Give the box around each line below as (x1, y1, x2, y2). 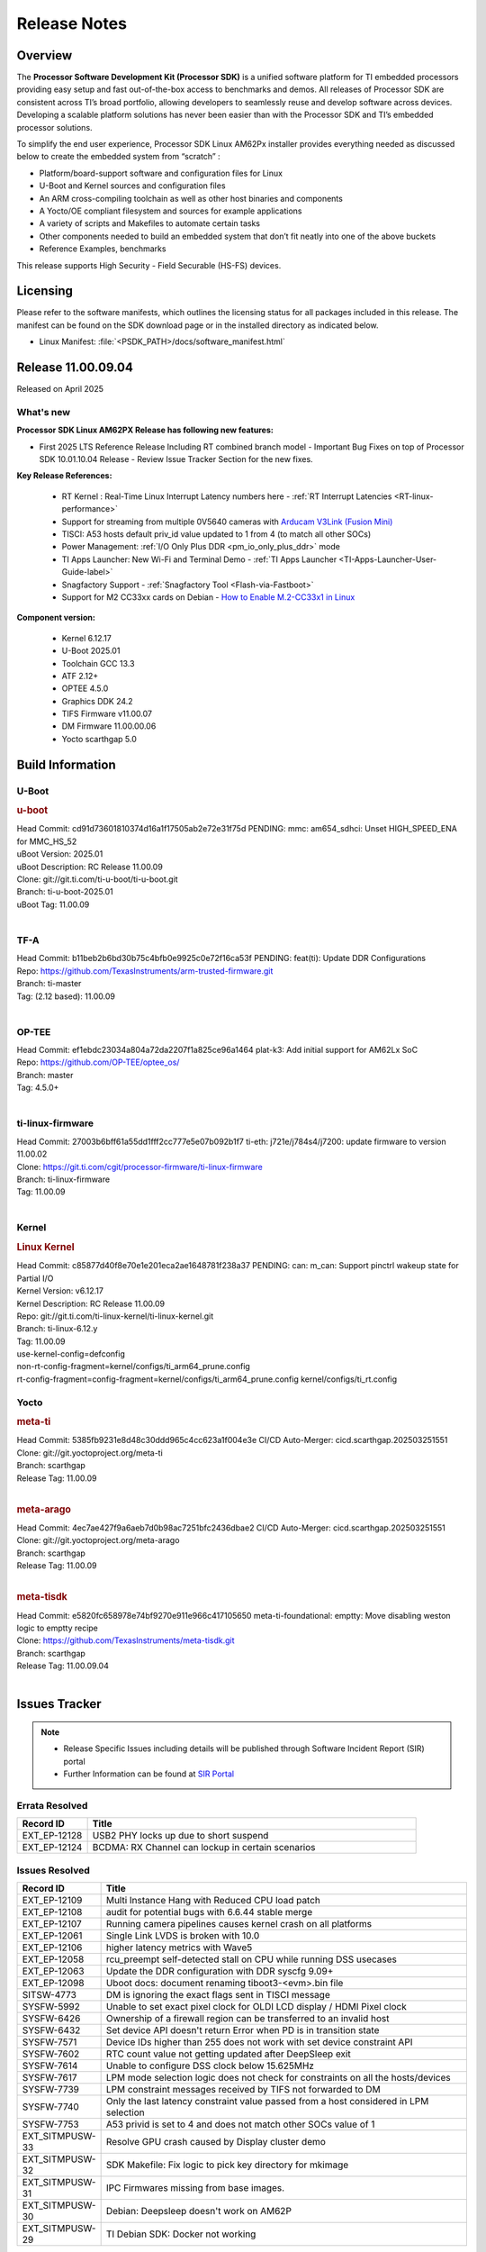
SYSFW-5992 (22, 2001, 80, 2013)
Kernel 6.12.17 (61, 632, 112, 643)
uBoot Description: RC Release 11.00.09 (16, 861, 164, 872)
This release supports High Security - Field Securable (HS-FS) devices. (16, 259, 282, 270)
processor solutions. (16, 122, 94, 132)
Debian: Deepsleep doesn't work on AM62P (105, 2205, 292, 2218)
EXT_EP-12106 (22, 1941, 83, 1954)
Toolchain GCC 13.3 (61, 658, 135, 668)
